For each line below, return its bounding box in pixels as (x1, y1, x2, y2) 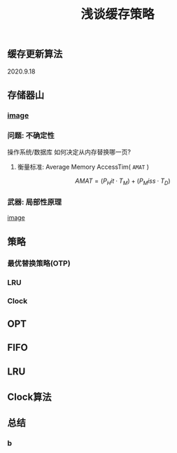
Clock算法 (7, 391, 52, 403)
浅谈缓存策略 (80, 6, 155, 22)
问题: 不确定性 (7, 130, 55, 140)
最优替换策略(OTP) (7, 258, 71, 268)
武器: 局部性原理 (7, 197, 62, 207)
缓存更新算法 (7, 48, 63, 60)
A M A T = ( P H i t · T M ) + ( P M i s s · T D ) (75, 176, 171, 187)
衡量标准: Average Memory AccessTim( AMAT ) (17, 162, 149, 172)
